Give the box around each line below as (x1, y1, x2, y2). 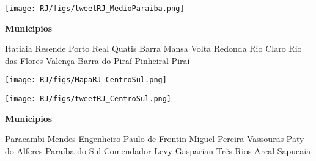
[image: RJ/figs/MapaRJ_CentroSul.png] (5, 76, 167, 85)
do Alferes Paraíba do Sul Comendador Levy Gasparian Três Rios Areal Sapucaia (5, 144, 311, 157)
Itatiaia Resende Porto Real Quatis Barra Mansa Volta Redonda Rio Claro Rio (5, 42, 302, 55)
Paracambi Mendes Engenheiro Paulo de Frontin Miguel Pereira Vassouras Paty (5, 132, 304, 145)
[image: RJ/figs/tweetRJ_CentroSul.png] (5, 95, 172, 104)
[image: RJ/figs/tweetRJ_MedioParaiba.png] (5, 4, 185, 13)
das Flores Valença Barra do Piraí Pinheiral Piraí (5, 54, 190, 66)
